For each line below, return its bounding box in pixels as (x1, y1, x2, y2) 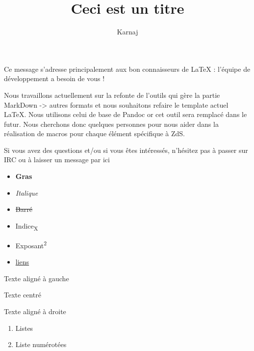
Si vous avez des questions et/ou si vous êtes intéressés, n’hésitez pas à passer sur (4, 145, 248, 155)
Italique (15, 187, 38, 198)
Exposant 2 (15, 238, 47, 250)
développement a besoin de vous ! (4, 73, 105, 84)
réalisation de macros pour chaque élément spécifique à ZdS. (4, 128, 185, 139)
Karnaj (117, 27, 138, 37)
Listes (15, 322, 33, 333)
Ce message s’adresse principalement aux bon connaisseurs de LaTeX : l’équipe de (4, 63, 251, 74)
